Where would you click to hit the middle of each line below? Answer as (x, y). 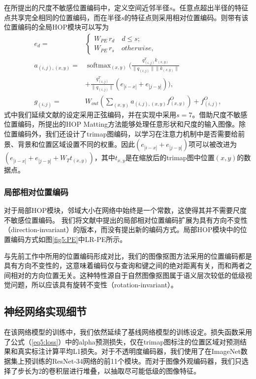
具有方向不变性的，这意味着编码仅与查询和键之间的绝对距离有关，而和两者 (125, 265)
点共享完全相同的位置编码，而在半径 (63, 17)
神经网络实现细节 (45, 311)
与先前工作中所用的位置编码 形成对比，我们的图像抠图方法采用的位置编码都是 (128, 256)
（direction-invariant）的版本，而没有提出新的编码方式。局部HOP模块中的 (122, 229)
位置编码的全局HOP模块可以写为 (56, 27)
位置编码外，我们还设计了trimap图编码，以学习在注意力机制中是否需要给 (121, 133)
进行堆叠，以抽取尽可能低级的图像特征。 (135, 370)
